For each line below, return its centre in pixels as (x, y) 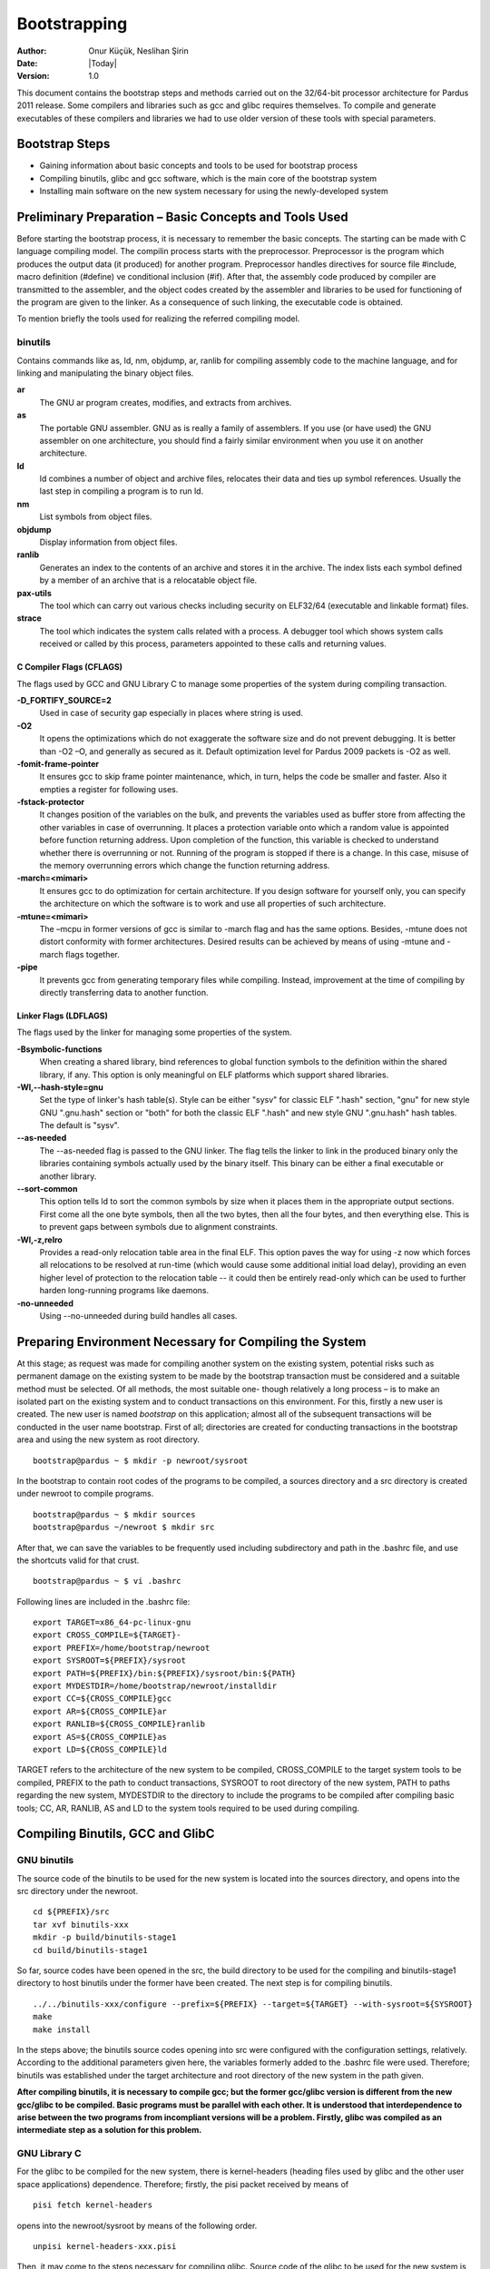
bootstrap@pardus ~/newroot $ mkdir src (124, 1527)
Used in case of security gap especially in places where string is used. (171, 713)
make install (62, 2029)
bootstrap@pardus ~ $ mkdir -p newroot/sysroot (141, 1460)
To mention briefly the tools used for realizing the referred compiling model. (158, 319)
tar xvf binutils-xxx (81, 1925)
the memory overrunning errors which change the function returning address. (185, 866)
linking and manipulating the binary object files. (105, 373)
